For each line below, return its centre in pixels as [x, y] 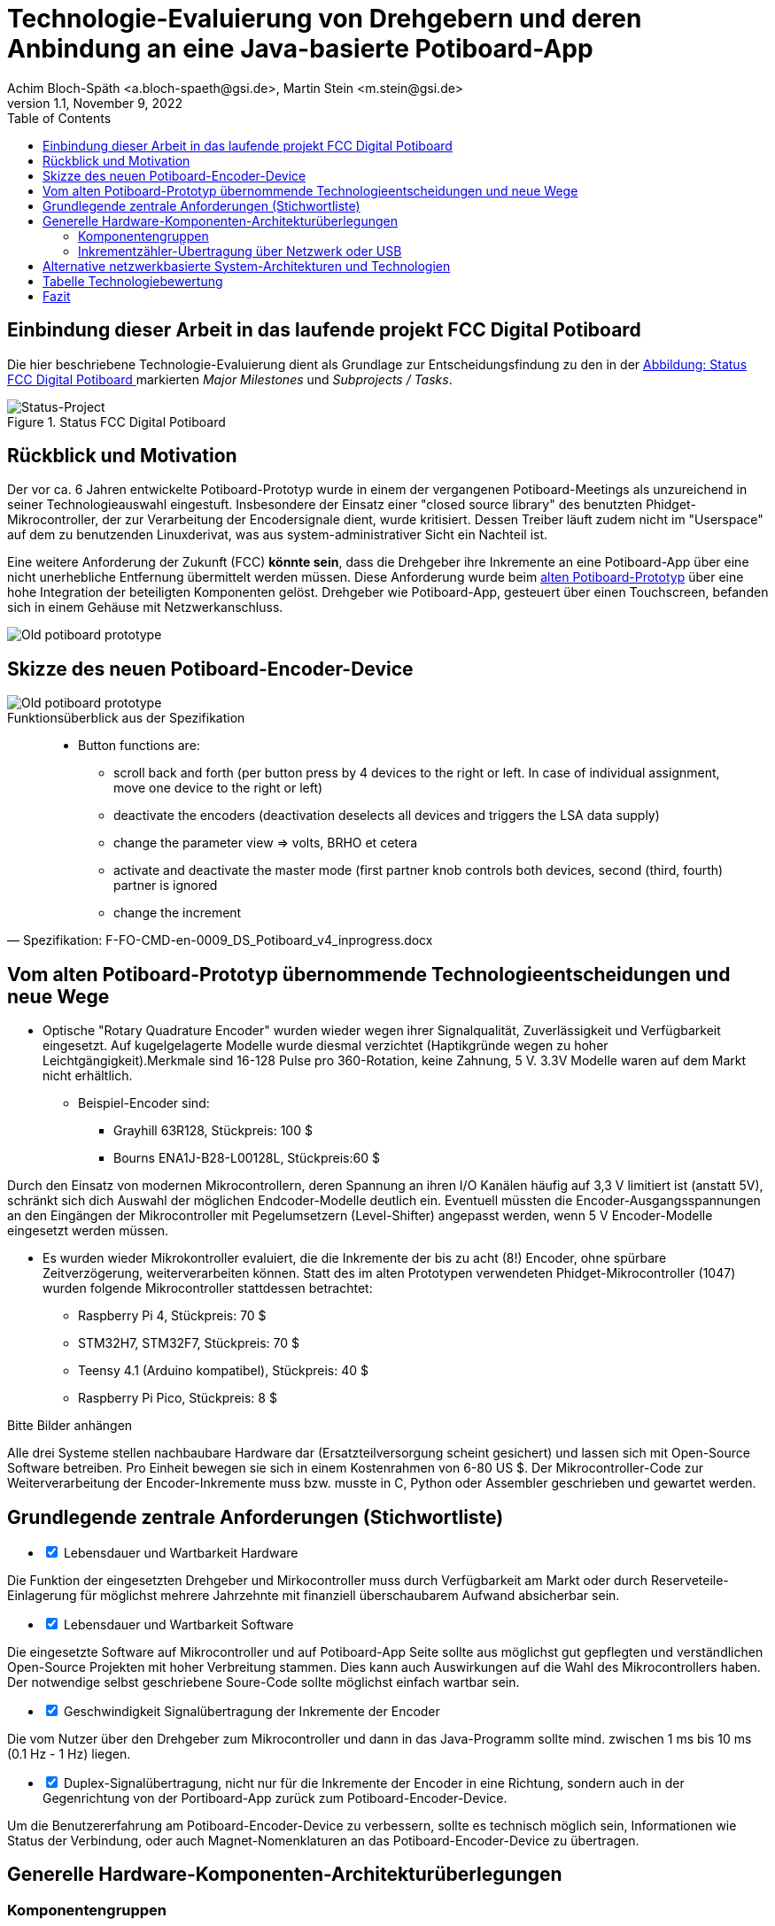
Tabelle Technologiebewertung [133, 281]
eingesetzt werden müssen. [88, 1231]
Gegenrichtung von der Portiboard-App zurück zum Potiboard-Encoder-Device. [275, 1798]
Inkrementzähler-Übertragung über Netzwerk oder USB [240, 251]
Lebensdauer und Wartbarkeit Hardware [181, 1552]
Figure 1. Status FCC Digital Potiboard [116, 422]
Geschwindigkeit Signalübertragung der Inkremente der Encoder [252, 1711]
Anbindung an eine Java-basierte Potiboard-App [300, 49]
